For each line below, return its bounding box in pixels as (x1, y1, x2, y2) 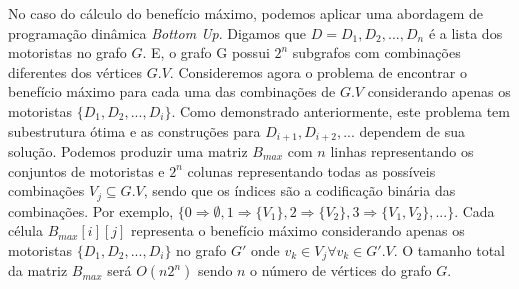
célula (8, 220, 43, 241)
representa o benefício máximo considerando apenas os (131, 220, 465, 241)
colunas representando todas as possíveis (187, 160, 436, 181)
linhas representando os (330, 141, 474, 162)
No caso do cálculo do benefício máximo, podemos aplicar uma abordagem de (8, 3, 484, 23)
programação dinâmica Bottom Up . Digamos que (8, 22, 307, 43)
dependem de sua (359, 120, 465, 141)
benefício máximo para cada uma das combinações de (8, 81, 336, 102)
